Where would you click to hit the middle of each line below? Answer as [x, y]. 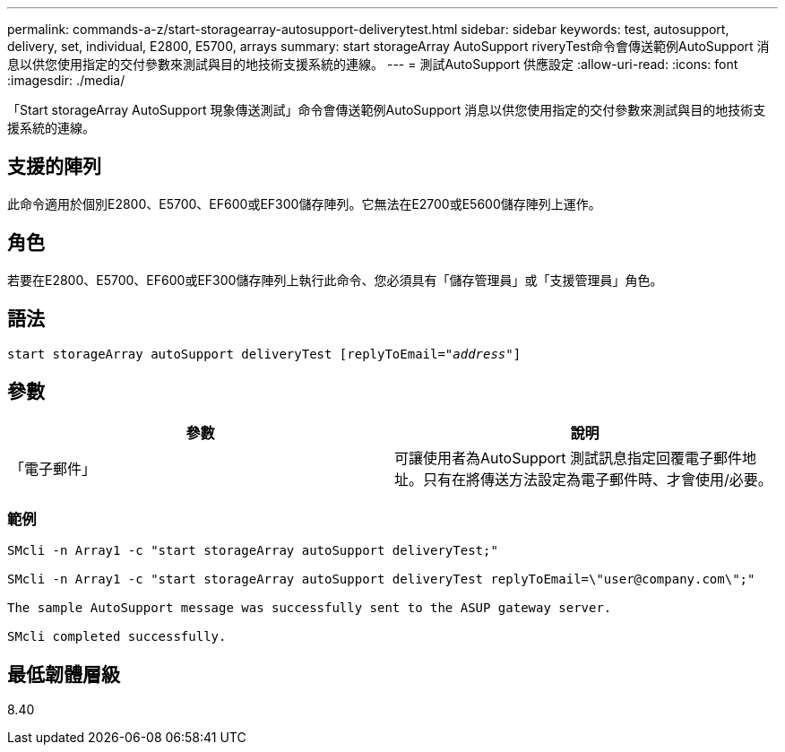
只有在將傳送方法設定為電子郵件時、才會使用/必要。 [598, 480]
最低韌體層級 [64, 674]
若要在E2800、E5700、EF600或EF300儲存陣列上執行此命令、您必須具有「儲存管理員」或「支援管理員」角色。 [335, 280]
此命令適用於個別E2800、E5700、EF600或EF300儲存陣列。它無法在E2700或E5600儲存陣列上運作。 [304, 203]
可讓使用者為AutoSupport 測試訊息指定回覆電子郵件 [569, 458]
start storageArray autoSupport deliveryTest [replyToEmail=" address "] [264, 354]
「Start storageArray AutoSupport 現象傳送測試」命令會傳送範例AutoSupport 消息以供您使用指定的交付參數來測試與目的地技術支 [387, 110]
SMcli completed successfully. [117, 637]
